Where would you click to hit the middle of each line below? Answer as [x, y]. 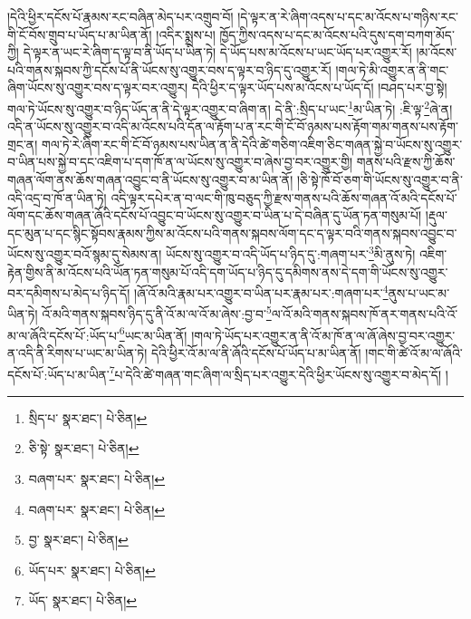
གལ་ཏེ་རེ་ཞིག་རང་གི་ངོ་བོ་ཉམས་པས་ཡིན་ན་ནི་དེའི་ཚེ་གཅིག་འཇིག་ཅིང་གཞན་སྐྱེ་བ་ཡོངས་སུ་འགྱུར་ [252, 144]
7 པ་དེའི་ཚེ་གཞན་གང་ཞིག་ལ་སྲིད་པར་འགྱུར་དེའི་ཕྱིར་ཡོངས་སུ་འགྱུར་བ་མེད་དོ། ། [279, 372]
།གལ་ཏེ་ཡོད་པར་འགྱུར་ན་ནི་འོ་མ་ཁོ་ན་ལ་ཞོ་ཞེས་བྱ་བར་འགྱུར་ [323, 335]
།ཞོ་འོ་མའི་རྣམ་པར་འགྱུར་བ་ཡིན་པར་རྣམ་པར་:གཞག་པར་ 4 [261, 291]
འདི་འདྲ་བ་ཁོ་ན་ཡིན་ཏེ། [57, 197]
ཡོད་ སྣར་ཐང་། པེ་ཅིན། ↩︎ [83, 600]
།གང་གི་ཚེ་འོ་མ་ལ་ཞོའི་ [414, 352]
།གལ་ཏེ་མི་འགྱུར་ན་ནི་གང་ [392, 69]
